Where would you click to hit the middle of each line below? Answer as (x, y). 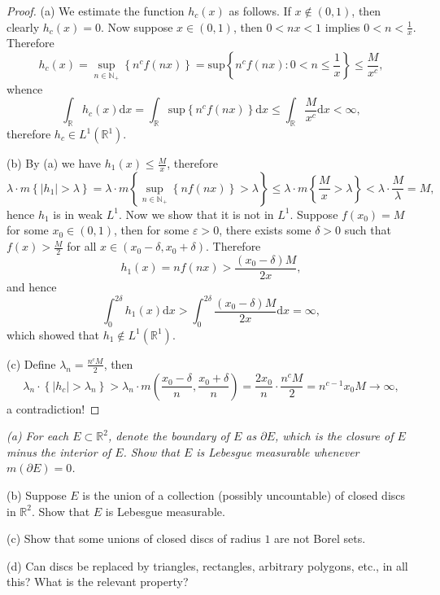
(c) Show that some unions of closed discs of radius (134, 538)
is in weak (78, 214)
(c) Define (31, 363)
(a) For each (38, 436)
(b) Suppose (37, 495)
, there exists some (265, 230)
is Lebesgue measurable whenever (278, 451)
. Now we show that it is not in (196, 214)
